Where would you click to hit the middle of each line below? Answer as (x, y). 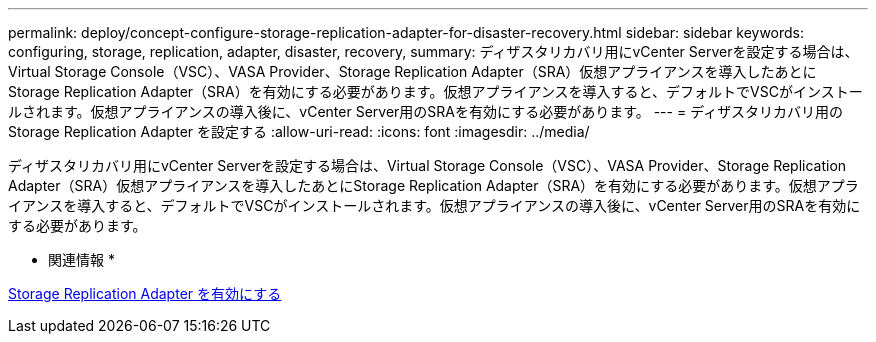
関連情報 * (81, 259)
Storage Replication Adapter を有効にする (145, 293)
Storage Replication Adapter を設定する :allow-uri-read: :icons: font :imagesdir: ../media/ (299, 131)
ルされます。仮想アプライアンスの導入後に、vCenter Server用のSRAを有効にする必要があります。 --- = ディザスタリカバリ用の (426, 111)
